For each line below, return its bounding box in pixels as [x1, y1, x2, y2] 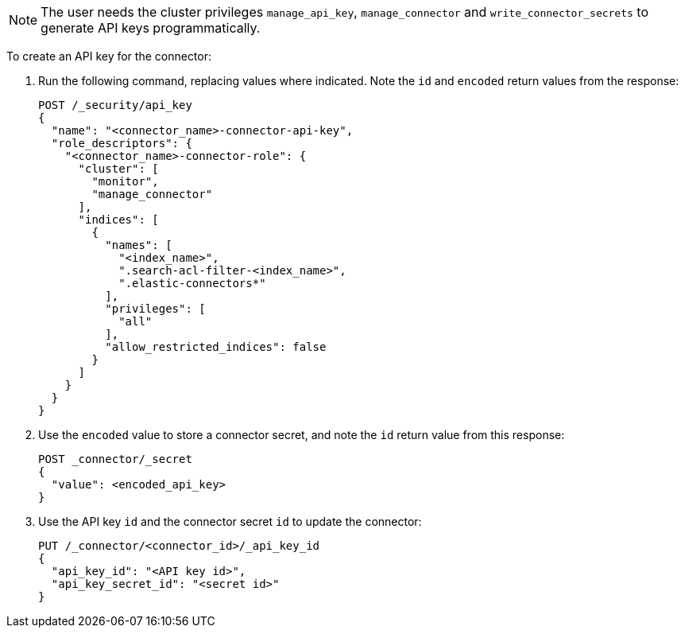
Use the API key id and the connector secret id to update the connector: [38, 515, 422, 528]
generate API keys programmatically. [41, 20, 261, 36]
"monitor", [91, 175, 159, 188]
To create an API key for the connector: [6, 49, 212, 63]
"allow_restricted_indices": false [105, 340, 327, 353]
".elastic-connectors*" [118, 277, 266, 290]
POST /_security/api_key [38, 99, 192, 111]
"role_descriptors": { [51, 137, 192, 150]
